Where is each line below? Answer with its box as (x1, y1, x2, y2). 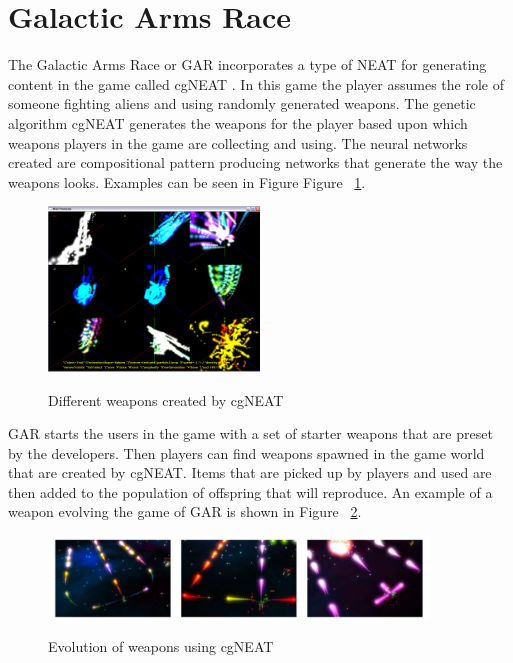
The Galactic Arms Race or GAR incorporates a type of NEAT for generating (8, 54, 487, 75)
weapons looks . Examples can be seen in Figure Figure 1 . (8, 171, 366, 192)
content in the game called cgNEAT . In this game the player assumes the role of (8, 73, 504, 94)
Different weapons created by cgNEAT (48, 389, 284, 410)
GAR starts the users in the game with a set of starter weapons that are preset (8, 423, 493, 444)
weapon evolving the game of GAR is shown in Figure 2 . (8, 501, 362, 522)
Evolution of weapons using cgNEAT (48, 636, 274, 657)
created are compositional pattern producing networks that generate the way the (8, 152, 503, 173)
